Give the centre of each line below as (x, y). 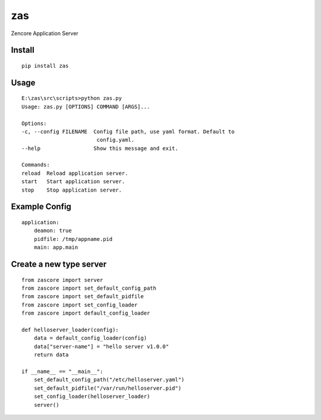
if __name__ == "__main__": (62, 371)
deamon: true (53, 231)
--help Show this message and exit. (100, 148)
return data (51, 355)
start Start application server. (73, 182)
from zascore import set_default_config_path (89, 288)
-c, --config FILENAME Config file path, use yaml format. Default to (128, 131)
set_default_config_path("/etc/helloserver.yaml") (109, 380)
